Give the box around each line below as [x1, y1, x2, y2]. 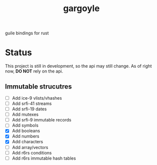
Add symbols [12, 122, 39, 128]
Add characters [12, 139, 44, 145]
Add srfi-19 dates [12, 106, 47, 112]
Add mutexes [12, 112, 39, 118]
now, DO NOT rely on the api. [5, 68, 63, 74]
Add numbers [12, 134, 40, 139]
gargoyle [63, 3, 100, 14]
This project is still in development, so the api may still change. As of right [5, 63, 152, 69]
